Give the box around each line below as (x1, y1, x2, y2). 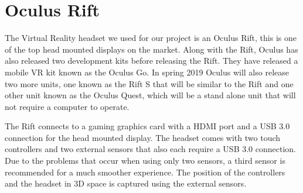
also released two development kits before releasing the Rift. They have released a (5, 54, 298, 67)
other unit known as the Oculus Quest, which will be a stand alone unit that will (5, 89, 296, 101)
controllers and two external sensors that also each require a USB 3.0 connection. (5, 143, 296, 155)
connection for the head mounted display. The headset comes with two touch (5, 131, 281, 143)
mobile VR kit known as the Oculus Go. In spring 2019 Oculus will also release (5, 66, 289, 78)
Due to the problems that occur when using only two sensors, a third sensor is (5, 154, 285, 167)
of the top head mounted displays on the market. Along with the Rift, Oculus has (5, 43, 298, 55)
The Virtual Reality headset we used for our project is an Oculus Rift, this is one (5, 32, 297, 44)
